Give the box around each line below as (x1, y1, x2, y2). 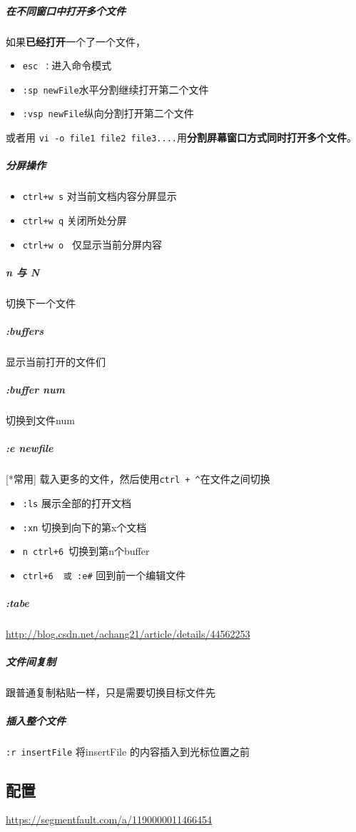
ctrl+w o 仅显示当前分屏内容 (22, 236, 162, 251)
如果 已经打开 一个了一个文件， (6, 34, 146, 49)
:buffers (6, 324, 44, 339)
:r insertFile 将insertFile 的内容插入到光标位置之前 (6, 743, 250, 758)
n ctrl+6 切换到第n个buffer (22, 543, 150, 558)
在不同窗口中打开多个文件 (6, 3, 126, 18)
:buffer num (6, 382, 65, 397)
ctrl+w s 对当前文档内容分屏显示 (22, 189, 177, 204)
